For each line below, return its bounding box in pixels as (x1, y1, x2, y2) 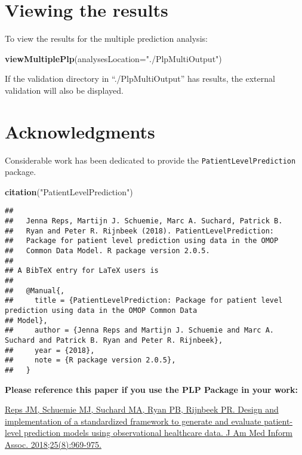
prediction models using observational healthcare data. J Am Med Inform (23, 426, 293, 439)
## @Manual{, (5, 286, 65, 295)
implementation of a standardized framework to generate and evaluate (5, 414, 261, 427)
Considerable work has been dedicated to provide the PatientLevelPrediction (5, 153, 296, 166)
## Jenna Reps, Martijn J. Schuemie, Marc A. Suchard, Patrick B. (5, 217, 283, 226)
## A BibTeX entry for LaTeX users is (5, 266, 159, 275)
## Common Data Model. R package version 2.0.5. (5, 247, 210, 256)
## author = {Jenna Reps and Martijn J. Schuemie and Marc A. (5, 326, 275, 335)
